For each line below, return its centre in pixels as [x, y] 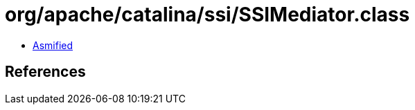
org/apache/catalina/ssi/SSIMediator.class [207, 15]
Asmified [53, 45]
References [45, 72]
